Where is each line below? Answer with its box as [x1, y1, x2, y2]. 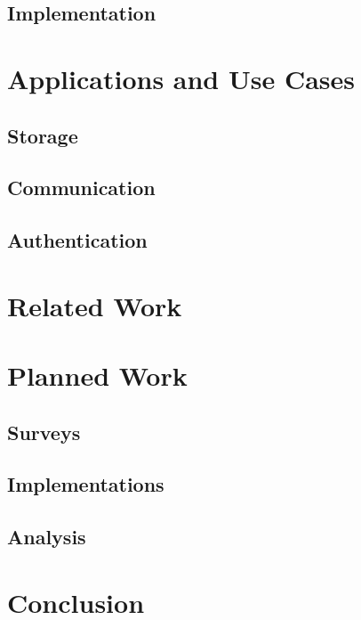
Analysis [7, 523, 86, 551]
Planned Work [7, 357, 188, 394]
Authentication [7, 226, 148, 254]
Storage [7, 121, 78, 149]
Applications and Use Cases [7, 60, 356, 96]
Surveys [7, 418, 81, 445]
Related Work [7, 287, 182, 323]
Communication [7, 174, 156, 201]
